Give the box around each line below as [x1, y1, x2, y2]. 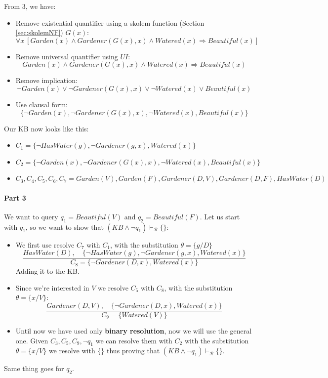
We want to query [4, 211, 58, 221]
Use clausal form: [15, 99, 68, 109]
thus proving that [107, 345, 160, 356]
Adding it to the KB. [15, 266, 80, 276]
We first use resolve [15, 239, 75, 250]
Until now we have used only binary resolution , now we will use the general [15, 326, 252, 336]
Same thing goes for [4, 363, 64, 374]
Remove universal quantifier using [15, 51, 118, 61]
